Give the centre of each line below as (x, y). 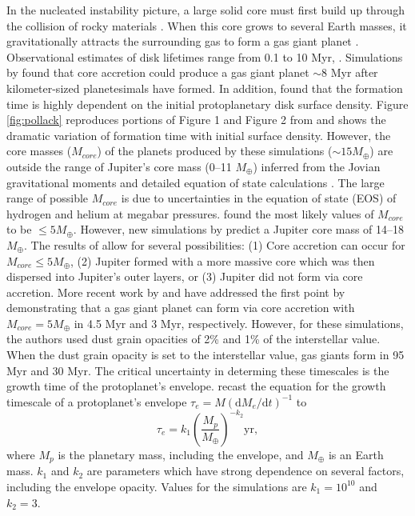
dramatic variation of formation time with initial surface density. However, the (199, 135)
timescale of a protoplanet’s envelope (97, 401)
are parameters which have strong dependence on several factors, (245, 471)
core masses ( (39, 151)
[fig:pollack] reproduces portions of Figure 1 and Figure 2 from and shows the (196, 120)
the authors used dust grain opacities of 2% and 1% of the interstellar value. (194, 339)
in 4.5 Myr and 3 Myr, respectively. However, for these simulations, (239, 323)
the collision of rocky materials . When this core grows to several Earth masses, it (207, 25)
